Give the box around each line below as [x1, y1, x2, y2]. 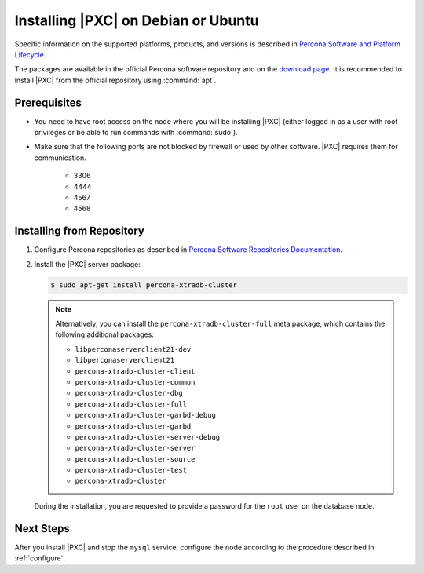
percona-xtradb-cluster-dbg [75, 389, 184, 398]
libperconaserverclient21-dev [75, 345, 192, 353]
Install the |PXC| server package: [34, 259, 141, 268]
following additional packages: [55, 330, 155, 339]
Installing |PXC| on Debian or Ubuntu [14, 12, 259, 29]
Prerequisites [14, 96, 82, 109]
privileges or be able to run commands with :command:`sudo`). [34, 128, 239, 137]
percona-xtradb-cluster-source [75, 454, 196, 463]
